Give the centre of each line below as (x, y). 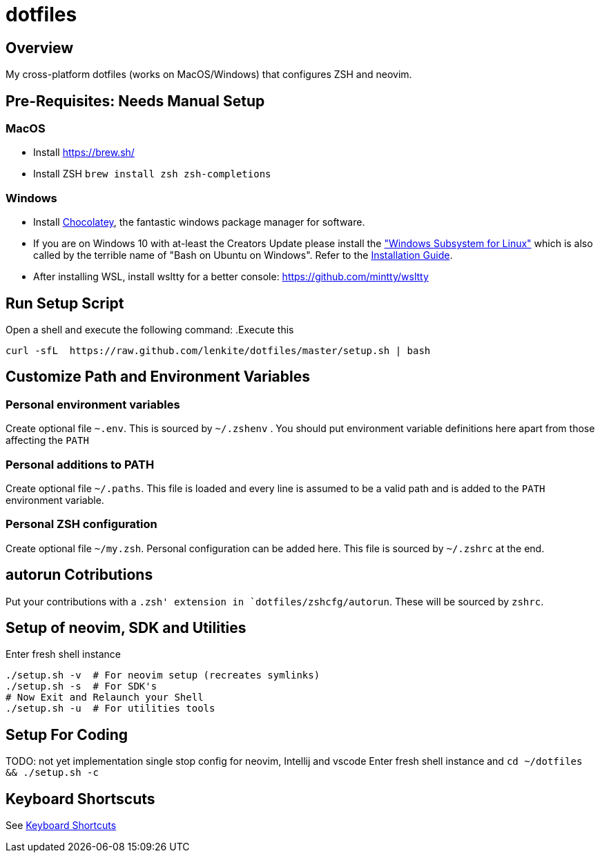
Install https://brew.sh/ (84, 153)
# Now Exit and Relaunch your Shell (105, 698)
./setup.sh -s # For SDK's (81, 686)
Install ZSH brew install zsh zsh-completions (152, 174)
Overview (40, 48)
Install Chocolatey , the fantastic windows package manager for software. (199, 222)
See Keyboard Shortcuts (61, 826)
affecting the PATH (47, 440)
